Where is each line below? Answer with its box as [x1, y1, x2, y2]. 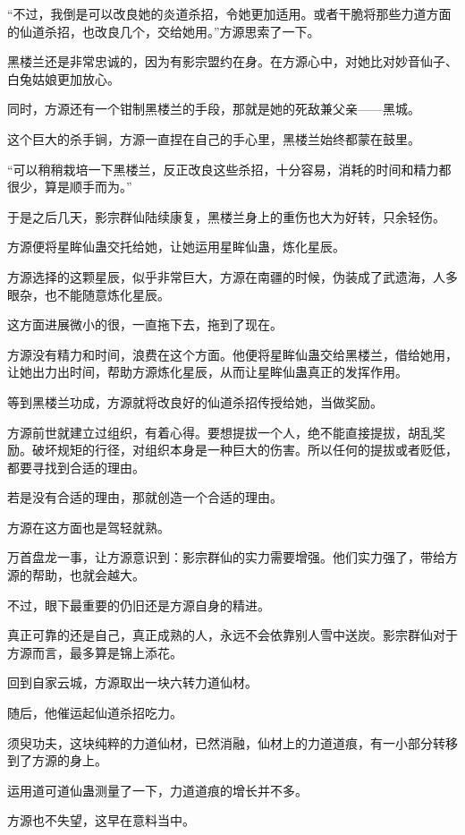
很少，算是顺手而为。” [7, 177, 132, 196]
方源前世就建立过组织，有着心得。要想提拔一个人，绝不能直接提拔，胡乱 [7, 422, 433, 441]
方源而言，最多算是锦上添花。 [7, 643, 182, 661]
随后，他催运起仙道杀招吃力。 [7, 703, 182, 722]
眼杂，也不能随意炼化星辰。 [7, 285, 170, 303]
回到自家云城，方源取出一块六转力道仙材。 [7, 673, 258, 692]
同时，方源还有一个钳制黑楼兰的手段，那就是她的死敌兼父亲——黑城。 [7, 99, 420, 118]
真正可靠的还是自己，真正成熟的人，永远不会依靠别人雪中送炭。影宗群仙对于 [7, 626, 458, 644]
